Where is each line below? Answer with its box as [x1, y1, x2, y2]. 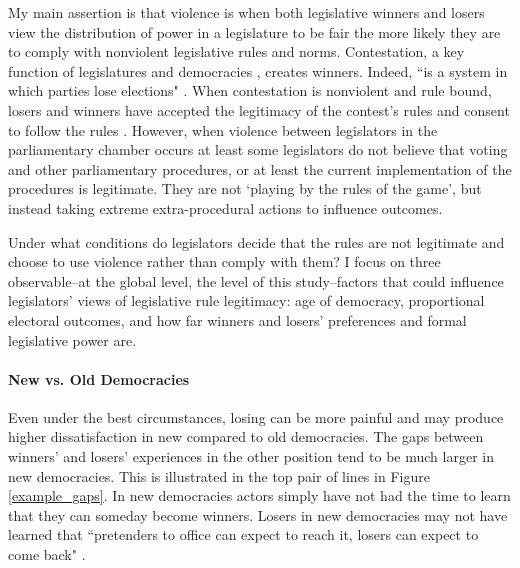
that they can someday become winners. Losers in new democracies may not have [8, 504, 508, 525]
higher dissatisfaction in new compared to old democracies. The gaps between [8, 426, 484, 447]
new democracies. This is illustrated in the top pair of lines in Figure [8, 465, 430, 486]
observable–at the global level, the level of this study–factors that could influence [8, 270, 504, 291]
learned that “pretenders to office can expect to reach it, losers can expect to [8, 524, 479, 545]
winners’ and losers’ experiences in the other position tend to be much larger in [8, 446, 494, 467]
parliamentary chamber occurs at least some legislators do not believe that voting [8, 139, 508, 160]
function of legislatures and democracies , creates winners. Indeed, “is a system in [8, 60, 508, 81]
